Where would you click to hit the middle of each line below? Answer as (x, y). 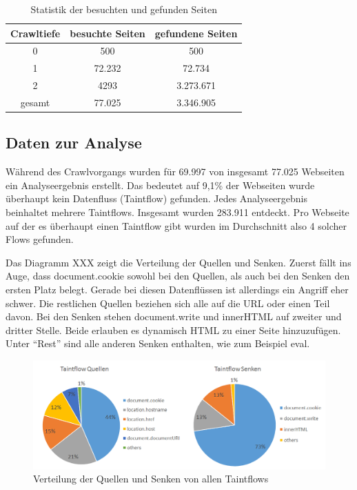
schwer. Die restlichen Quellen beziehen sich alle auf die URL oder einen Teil (168, 303)
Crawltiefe (35, 33)
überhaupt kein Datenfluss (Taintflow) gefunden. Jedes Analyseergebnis (157, 198)
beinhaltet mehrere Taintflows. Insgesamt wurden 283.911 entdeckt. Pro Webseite (177, 212)
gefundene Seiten (196, 33)
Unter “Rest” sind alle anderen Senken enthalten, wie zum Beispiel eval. (158, 343)
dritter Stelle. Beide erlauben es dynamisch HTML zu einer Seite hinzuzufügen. (173, 330)
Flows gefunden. (40, 239)
